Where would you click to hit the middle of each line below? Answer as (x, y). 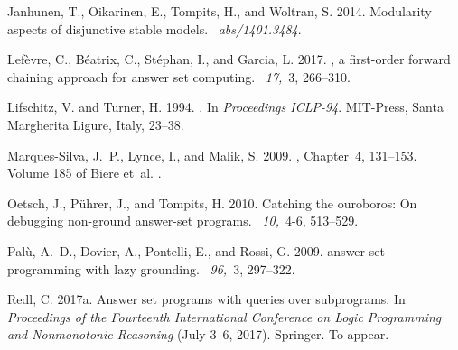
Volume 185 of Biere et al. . (84, 173)
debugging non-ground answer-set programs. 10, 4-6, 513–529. (183, 221)
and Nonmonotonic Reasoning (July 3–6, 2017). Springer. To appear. (198, 334)
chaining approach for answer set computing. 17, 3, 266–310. (179, 76)
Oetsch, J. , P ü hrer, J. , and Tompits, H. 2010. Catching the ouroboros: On (212, 203)
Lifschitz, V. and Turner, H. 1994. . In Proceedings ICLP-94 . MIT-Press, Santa (225, 107)
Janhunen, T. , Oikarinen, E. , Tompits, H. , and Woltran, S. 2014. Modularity (220, 11)
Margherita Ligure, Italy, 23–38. (96, 124)
